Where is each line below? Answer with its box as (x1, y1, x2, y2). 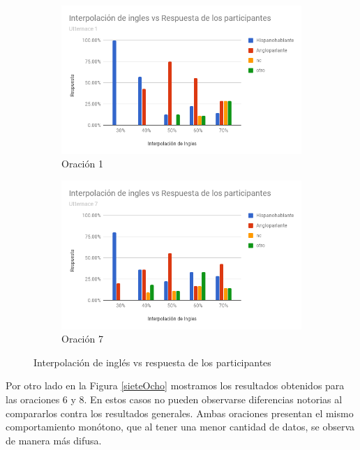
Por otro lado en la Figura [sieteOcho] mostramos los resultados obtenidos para (6, 378, 345, 393)
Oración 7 (61, 331, 103, 346)
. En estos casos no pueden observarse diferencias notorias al (84, 391, 343, 406)
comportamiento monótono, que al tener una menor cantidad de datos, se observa (6, 419, 355, 434)
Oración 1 (61, 156, 103, 171)
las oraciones (6, 391, 60, 406)
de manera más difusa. (6, 433, 102, 447)
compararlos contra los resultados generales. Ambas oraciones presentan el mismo (6, 405, 354, 420)
